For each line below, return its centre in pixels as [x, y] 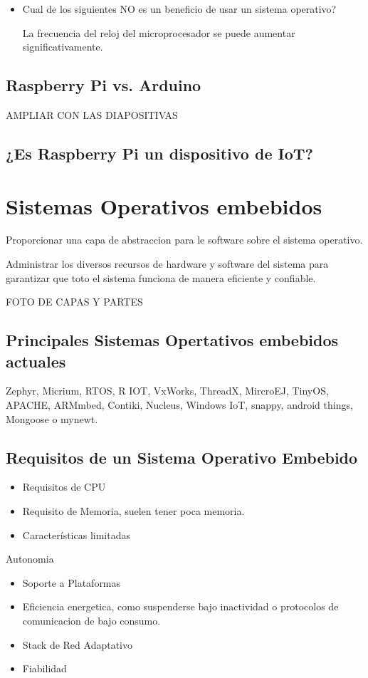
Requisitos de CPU [64, 487]
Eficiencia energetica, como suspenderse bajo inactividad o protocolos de [180, 606]
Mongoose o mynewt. [52, 418]
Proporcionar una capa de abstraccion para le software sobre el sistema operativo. [184, 240]
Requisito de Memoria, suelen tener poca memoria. [133, 511]
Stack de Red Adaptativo [77, 644]
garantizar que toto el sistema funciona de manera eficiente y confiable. [161, 277]
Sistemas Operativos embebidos [164, 205]
